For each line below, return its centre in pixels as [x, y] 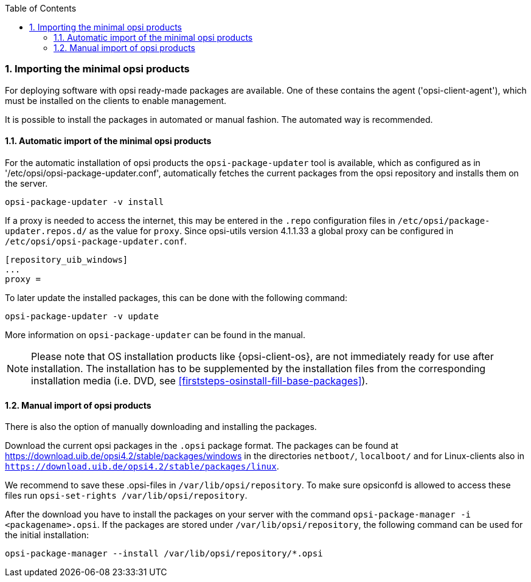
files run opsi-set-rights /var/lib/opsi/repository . [126, 496]
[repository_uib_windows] [67, 259]
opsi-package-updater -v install [85, 202]
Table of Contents [41, 8]
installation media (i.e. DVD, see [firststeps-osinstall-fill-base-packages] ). [200, 380]
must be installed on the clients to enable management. [116, 100]
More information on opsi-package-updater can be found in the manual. [155, 334]
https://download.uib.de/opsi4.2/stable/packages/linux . [142, 466]
